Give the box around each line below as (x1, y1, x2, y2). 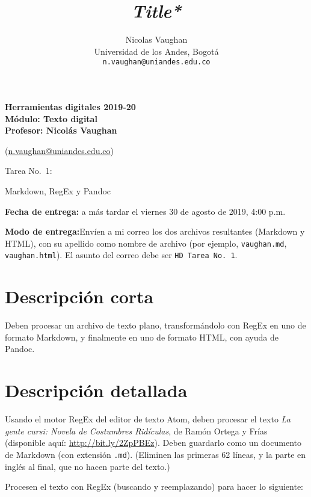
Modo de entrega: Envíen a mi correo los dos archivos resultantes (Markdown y (5, 225, 305, 238)
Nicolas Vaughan (125, 33, 188, 46)
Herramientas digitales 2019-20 (5, 100, 136, 113)
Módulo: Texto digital (5, 112, 97, 125)
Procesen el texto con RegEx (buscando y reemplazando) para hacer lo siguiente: (5, 480, 304, 493)
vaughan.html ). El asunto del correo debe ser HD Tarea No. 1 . (5, 248, 238, 261)
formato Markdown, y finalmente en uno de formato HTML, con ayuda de (5, 330, 279, 343)
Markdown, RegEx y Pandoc (5, 184, 111, 197)
